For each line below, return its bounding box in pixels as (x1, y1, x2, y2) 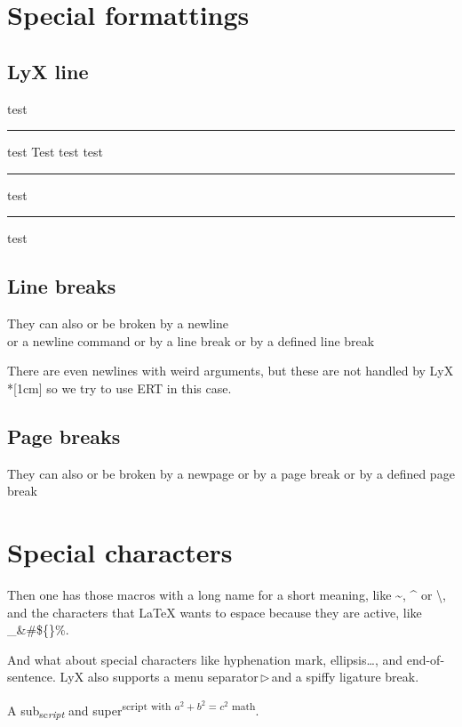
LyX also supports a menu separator (60, 667, 259, 686)
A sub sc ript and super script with (7, 699, 171, 722)
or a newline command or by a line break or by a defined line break (7, 331, 375, 350)
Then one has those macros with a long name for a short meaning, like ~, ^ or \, (7, 586, 446, 604)
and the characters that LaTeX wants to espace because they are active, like (7, 602, 422, 621)
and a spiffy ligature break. (271, 667, 419, 686)
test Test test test (7, 142, 104, 161)
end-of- (406, 650, 445, 668)
